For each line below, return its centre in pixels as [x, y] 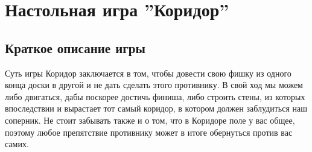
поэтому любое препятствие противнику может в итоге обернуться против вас [149, 132]
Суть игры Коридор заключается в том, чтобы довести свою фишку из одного [148, 73]
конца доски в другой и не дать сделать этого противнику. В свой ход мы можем [154, 85]
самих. [17, 144]
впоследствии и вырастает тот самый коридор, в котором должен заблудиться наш [156, 108]
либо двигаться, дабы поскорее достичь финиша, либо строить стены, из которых [155, 96]
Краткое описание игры [75, 47]
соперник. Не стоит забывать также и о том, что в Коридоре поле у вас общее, [150, 120]
